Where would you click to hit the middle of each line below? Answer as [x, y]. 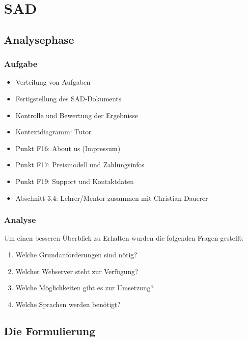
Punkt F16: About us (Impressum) [68, 148]
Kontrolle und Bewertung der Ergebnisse [77, 115]
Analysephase [39, 39]
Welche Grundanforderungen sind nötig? [76, 254]
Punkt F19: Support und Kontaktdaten [75, 181]
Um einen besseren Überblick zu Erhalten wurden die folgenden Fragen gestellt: [124, 238]
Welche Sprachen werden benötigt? [68, 304]
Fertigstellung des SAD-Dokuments [68, 98]
